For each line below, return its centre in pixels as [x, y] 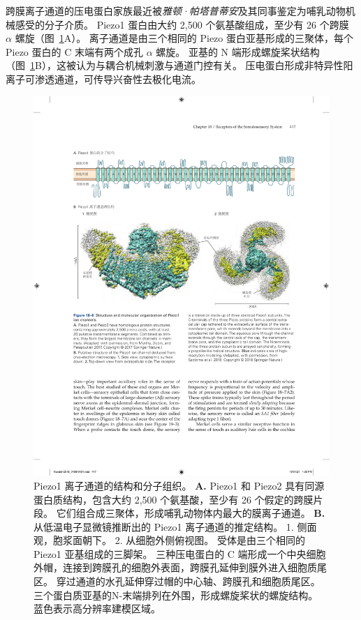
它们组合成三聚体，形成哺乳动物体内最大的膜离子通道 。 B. [191, 513]
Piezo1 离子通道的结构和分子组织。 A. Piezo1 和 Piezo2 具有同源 [179, 485]
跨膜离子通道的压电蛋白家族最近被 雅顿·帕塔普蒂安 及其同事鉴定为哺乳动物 [176, 10]
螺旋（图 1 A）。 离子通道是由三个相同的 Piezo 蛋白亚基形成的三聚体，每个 [184, 38]
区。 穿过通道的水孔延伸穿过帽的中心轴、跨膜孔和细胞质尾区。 [177, 581]
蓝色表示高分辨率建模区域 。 [97, 608]
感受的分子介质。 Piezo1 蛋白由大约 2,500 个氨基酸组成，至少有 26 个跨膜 [182, 24]
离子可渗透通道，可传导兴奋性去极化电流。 [103, 78]
